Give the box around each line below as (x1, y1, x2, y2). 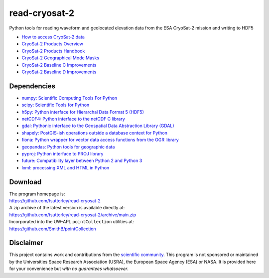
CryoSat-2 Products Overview (21, 41, 83, 47)
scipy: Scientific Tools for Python (21, 102, 90, 108)
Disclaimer (9, 239, 43, 247)
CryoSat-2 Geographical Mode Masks (21, 55, 100, 61)
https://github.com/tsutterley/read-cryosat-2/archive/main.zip (9, 212, 136, 218)
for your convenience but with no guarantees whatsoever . (9, 266, 129, 272)
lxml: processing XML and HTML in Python (21, 164, 110, 170)
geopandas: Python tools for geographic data (21, 143, 115, 149)
